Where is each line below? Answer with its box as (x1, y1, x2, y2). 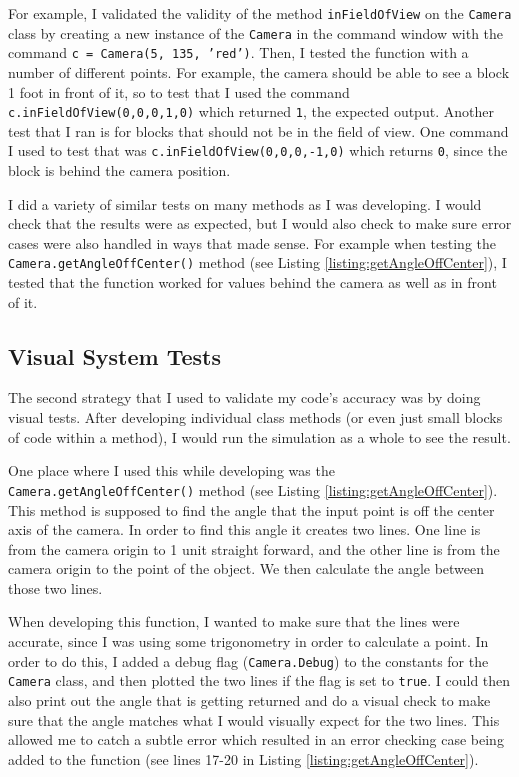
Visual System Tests (8, 340, 222, 371)
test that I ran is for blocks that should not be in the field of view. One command (8, 120, 509, 141)
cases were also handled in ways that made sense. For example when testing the (8, 232, 497, 253)
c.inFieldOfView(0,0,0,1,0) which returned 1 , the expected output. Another (8, 101, 494, 122)
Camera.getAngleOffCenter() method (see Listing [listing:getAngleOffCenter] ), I (8, 252, 507, 273)
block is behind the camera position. (8, 160, 231, 181)
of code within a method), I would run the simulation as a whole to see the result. (8, 426, 511, 447)
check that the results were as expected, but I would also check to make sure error (8, 213, 512, 234)
